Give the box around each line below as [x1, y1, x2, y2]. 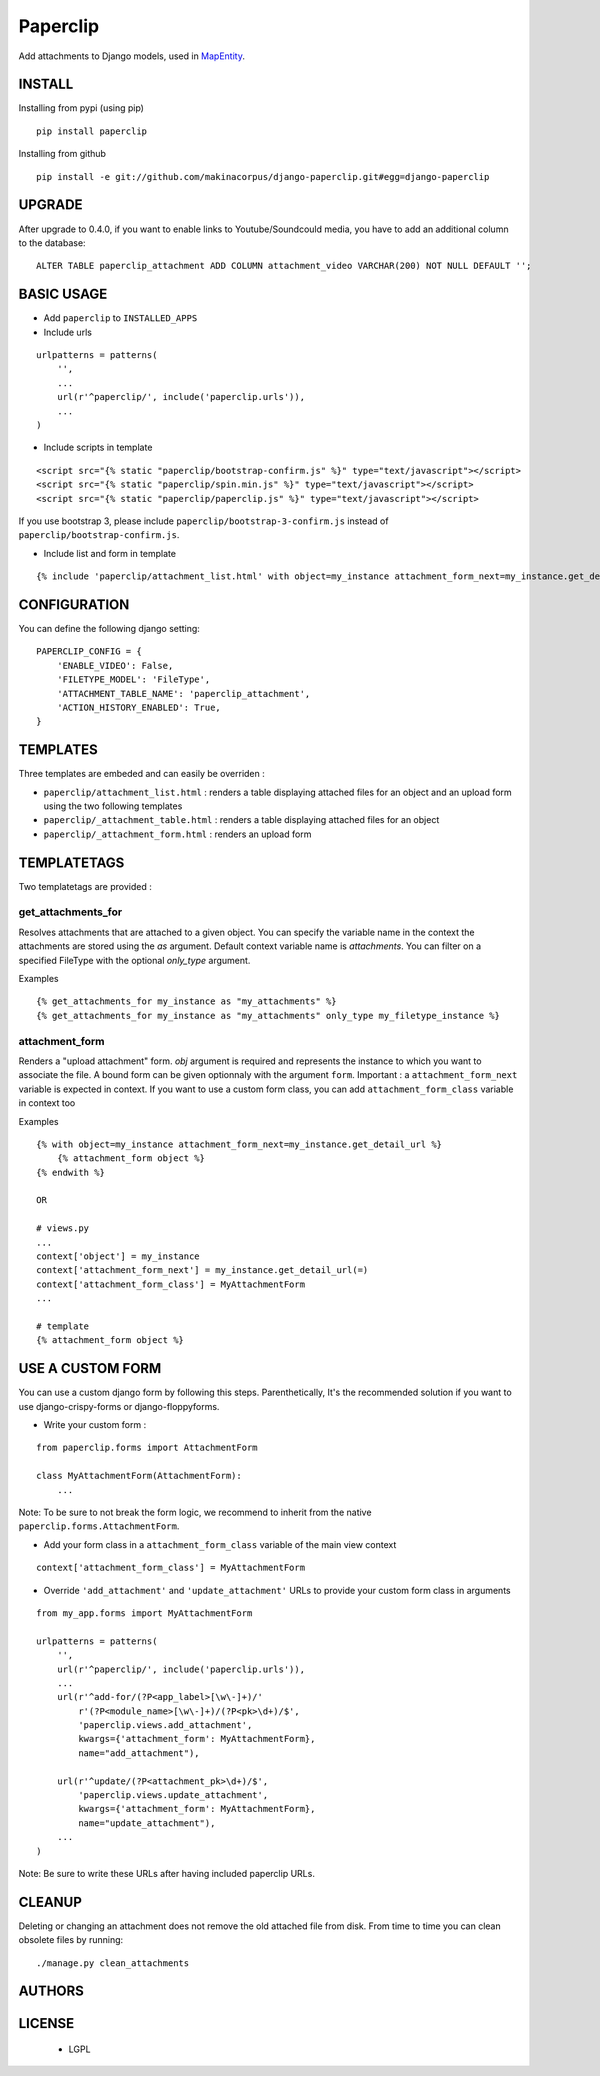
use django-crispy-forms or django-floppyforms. [18, 1400, 220, 1412]
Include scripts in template [43, 441, 153, 454]
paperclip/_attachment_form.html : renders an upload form [43, 828, 312, 840]
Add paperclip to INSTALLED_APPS [43, 312, 198, 324]
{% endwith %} [36, 1166, 105, 1178]
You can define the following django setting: [18, 622, 200, 634]
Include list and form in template [43, 547, 177, 559]
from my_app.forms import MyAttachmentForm [36, 1607, 253, 1619]
